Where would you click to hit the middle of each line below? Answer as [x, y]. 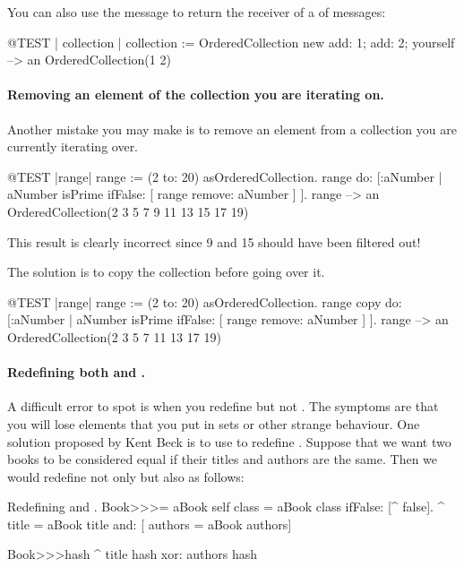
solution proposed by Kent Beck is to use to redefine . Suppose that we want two [229, 441]
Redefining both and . [77, 372]
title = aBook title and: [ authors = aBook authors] [150, 524]
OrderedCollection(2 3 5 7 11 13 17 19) [114, 336]
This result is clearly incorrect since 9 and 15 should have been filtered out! [214, 241]
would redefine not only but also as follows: [126, 476]
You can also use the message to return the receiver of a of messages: [197, 12]
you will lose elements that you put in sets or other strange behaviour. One [214, 423]
